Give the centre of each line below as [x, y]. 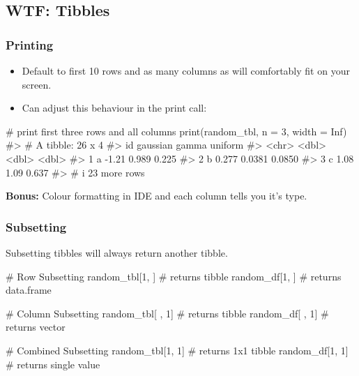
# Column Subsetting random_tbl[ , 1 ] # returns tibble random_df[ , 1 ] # [167, 313]
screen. [37, 84]
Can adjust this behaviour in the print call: [114, 108]
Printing [30, 44]
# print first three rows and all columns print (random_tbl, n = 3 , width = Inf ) [176, 131]
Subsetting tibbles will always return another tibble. [117, 252]
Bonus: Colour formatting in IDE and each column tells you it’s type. [156, 196]
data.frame [29, 290]
